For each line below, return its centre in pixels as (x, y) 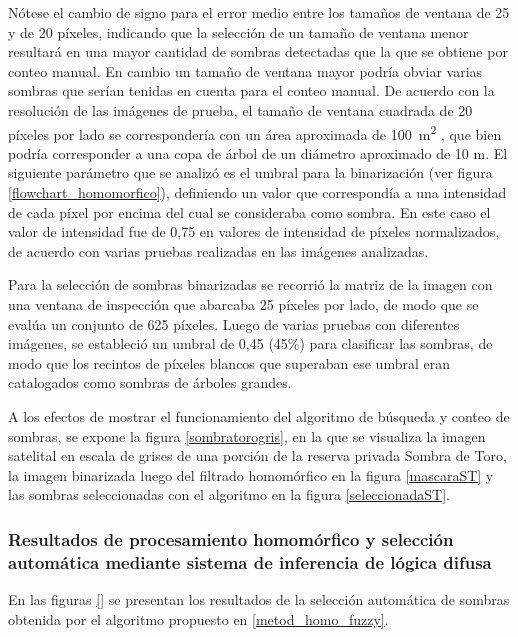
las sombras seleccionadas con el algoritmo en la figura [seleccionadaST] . (229, 494)
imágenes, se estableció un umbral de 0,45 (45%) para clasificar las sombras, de (250, 343)
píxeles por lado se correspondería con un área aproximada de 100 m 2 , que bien (255, 132)
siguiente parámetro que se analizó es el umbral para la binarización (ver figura (250, 172)
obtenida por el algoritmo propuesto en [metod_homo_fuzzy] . (198, 618)
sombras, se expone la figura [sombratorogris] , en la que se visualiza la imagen (247, 435)
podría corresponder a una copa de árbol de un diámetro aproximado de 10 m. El (258, 152)
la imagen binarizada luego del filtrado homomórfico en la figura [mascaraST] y (251, 474)
